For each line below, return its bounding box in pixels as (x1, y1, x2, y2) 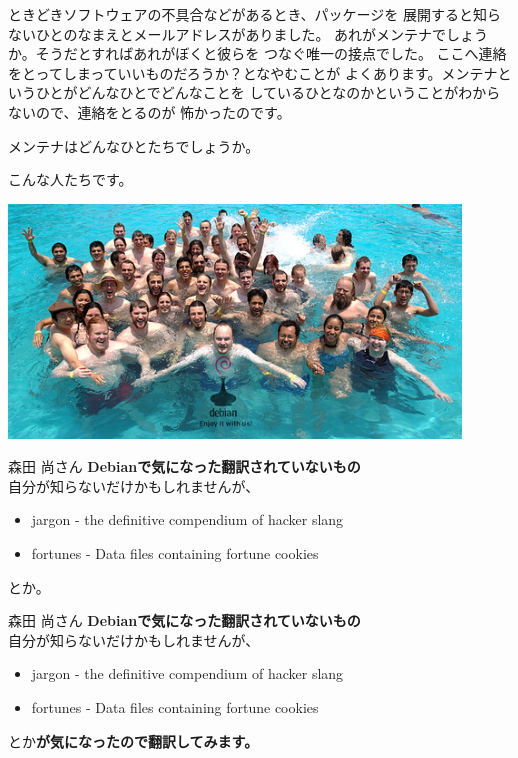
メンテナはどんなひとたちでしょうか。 (8, 135, 260, 156)
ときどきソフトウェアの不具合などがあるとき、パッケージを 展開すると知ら (8, 4, 501, 24)
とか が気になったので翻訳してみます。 (8, 730, 259, 751)
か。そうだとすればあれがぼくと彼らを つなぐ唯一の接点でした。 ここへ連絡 (8, 43, 507, 64)
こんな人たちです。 (8, 169, 133, 190)
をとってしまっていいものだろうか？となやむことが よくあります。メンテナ (8, 62, 498, 83)
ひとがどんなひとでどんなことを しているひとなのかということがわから (35, 82, 501, 103)
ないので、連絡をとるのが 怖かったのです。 (8, 101, 291, 122)
